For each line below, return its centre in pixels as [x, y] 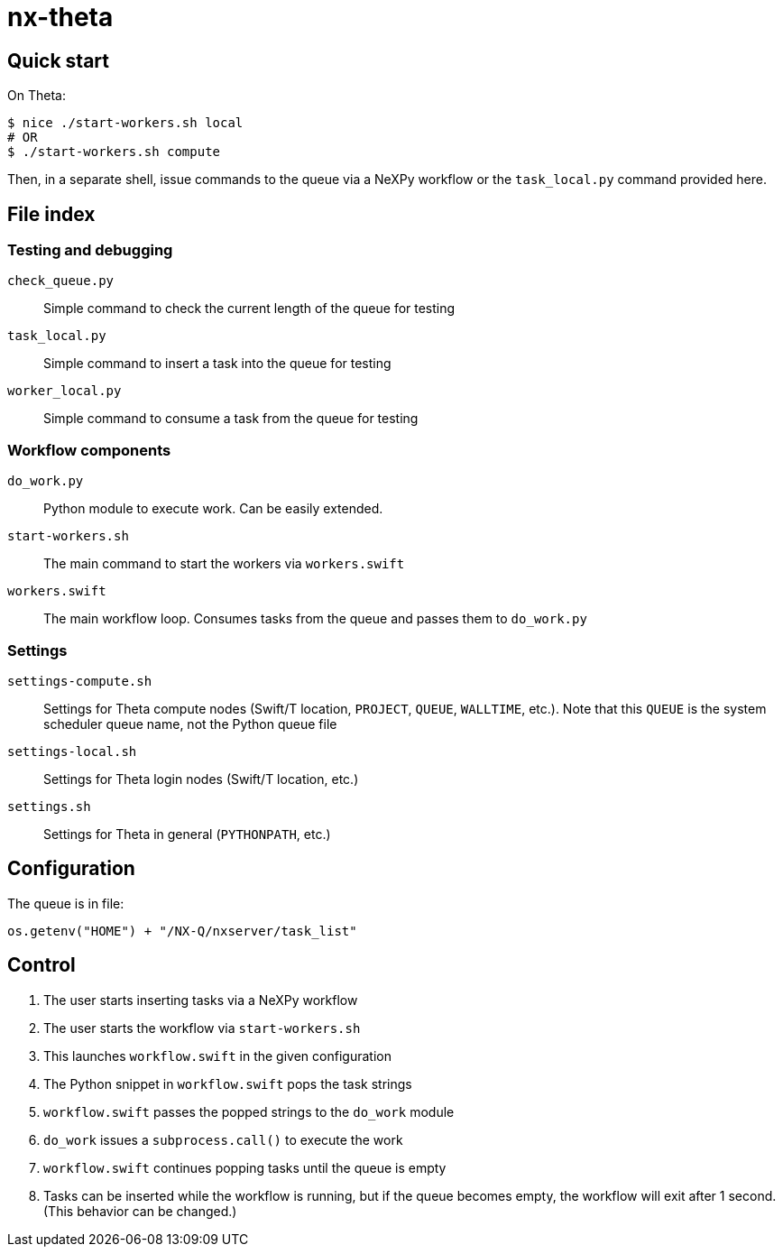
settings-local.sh [72, 751]
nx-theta [60, 17]
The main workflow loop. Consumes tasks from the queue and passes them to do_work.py [315, 619]
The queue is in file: [66, 903]
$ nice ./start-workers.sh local [125, 123]
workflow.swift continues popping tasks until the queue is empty [245, 1167]
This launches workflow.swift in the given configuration [217, 1056]
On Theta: [37, 96]
